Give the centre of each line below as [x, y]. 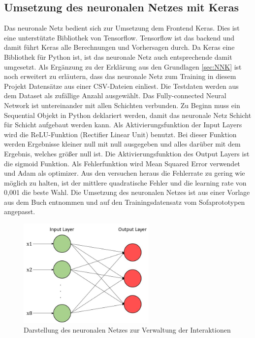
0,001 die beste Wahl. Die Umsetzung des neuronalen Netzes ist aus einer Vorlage [127, 192]
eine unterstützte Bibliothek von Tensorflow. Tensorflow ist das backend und [119, 37]
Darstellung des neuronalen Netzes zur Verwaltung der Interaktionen [127, 330]
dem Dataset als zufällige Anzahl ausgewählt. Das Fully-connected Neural [115, 95]
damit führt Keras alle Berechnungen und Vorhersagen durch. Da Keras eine [119, 47]
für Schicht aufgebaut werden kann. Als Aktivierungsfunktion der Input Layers [123, 125]
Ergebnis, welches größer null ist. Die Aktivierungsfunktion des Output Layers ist [127, 153]
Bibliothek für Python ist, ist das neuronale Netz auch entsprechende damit [118, 56]
